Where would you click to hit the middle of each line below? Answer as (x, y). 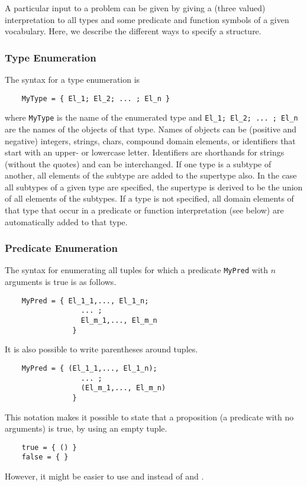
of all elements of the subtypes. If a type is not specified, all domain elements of (149, 198)
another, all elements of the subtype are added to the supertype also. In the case (151, 175)
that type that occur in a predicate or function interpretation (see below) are (144, 210)
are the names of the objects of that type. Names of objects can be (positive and (151, 129)
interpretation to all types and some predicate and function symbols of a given (147, 19)
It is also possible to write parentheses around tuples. (101, 349)
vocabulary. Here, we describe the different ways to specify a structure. (133, 31)
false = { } (45, 457)
